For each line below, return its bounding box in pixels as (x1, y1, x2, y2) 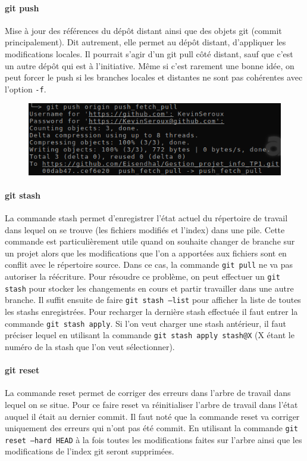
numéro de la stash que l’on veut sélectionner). (5, 340, 175, 352)
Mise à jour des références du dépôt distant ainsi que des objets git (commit (5, 24, 282, 36)
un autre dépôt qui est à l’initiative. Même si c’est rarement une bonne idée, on (5, 59, 295, 72)
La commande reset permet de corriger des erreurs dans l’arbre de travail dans (5, 386, 291, 399)
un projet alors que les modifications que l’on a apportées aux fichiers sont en (5, 246, 287, 259)
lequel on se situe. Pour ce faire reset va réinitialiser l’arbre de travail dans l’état (5, 398, 298, 410)
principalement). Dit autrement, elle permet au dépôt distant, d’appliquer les (5, 36, 286, 48)
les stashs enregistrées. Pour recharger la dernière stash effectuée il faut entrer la (5, 305, 298, 318)
